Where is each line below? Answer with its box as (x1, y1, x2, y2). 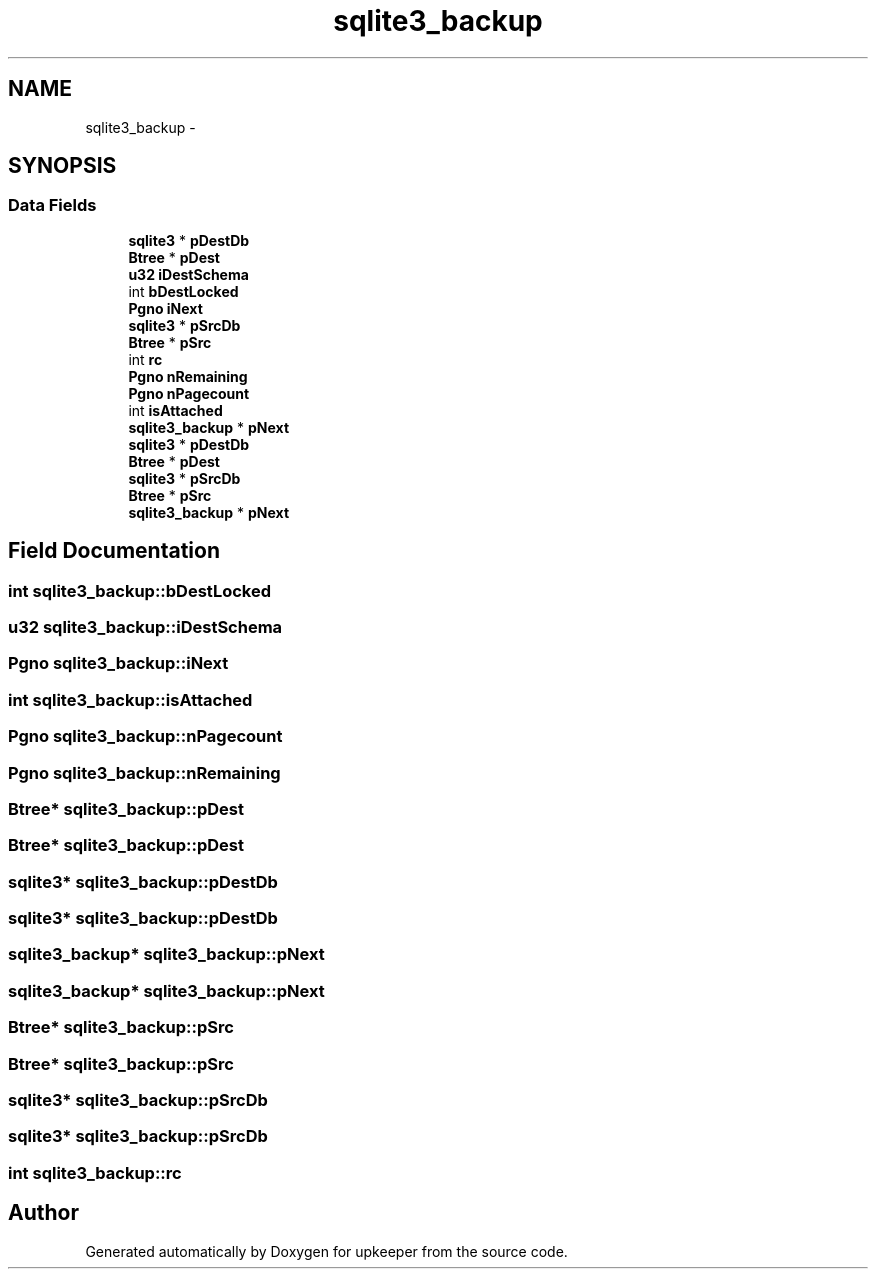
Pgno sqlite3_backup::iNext (8, 653, 229, 674)
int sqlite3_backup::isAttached (8, 689, 253, 710)
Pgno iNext (128, 299, 203, 317)
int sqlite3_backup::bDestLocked (8, 580, 271, 601)
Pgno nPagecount (128, 384, 250, 402)
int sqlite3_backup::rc (8, 1162, 182, 1183)
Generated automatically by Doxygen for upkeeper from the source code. (85, 1242, 568, 1260)
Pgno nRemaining (128, 367, 248, 385)
